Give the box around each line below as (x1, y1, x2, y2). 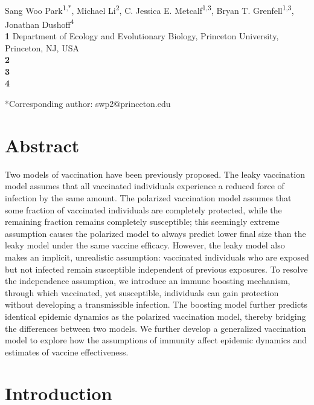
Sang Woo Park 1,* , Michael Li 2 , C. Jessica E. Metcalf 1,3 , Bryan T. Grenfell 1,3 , (5, 2, 294, 16)
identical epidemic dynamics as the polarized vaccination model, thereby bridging (5, 309, 306, 322)
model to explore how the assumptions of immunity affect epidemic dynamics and (5, 334, 307, 346)
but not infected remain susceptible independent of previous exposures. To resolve (5, 262, 308, 275)
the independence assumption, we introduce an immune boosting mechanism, (5, 274, 290, 287)
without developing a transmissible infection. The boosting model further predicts (5, 298, 308, 311)
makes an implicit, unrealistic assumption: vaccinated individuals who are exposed (5, 250, 309, 263)
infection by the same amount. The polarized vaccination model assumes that (5, 191, 292, 204)
